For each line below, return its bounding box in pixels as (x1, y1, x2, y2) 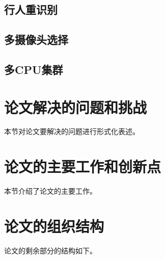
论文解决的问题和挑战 (4, 96, 147, 117)
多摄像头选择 (4, 32, 68, 47)
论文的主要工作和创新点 (4, 156, 161, 177)
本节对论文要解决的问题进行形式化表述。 (4, 126, 140, 137)
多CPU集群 (4, 61, 63, 77)
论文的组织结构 (4, 215, 104, 236)
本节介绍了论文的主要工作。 (4, 186, 97, 196)
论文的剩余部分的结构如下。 (4, 245, 97, 255)
